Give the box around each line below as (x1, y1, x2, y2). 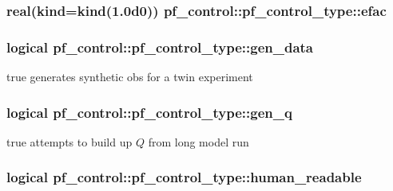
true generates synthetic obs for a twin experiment (6, 68, 253, 85)
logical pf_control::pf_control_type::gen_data (6, 37, 314, 57)
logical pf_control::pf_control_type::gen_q (6, 102, 292, 122)
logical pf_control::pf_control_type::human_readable (6, 167, 362, 187)
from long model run (148, 133, 249, 150)
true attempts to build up (6, 133, 133, 150)
